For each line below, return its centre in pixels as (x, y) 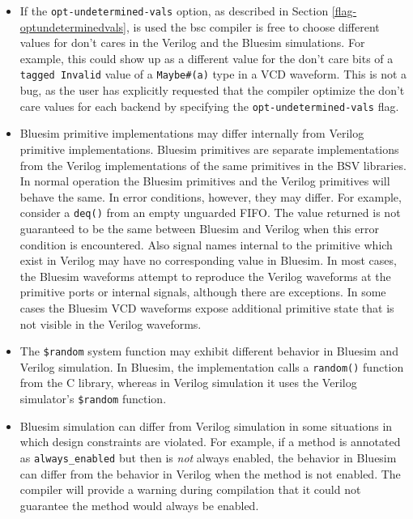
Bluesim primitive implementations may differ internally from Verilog (192, 133)
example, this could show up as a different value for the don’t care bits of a (206, 58)
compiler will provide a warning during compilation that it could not (190, 489)
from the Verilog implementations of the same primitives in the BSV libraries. (213, 165)
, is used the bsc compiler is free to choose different (253, 26)
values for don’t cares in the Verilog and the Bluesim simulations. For (192, 43)
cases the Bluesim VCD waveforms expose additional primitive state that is (207, 307)
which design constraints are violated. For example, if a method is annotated (210, 442)
